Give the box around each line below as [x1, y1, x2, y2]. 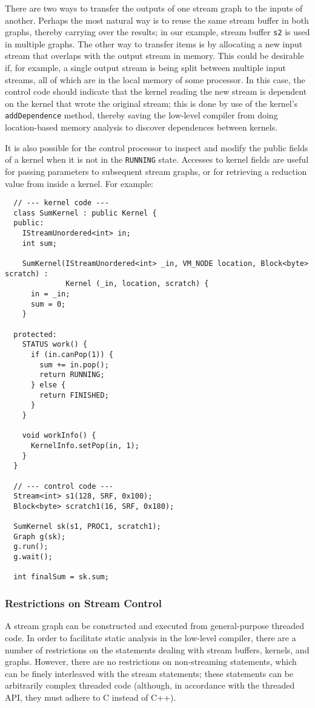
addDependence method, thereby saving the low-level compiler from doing [5, 109, 278, 121]
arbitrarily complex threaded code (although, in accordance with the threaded [5, 679, 295, 692]
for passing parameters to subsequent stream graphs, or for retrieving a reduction [5, 165, 307, 177]
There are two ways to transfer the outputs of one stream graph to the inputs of [5, 2, 303, 14]
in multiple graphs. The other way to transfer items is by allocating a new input [5, 37, 303, 50]
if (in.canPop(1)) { [30, 350, 113, 359]
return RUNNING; [39, 370, 105, 380]
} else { [30, 380, 66, 389]
